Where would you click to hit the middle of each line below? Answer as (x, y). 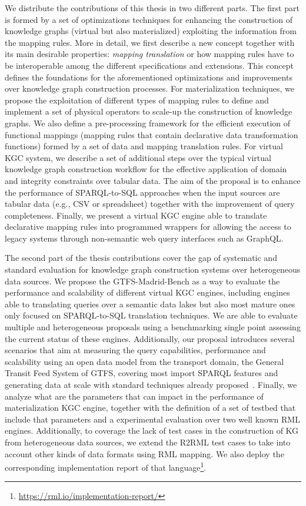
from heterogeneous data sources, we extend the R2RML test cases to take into (148, 442)
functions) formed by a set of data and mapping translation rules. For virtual (144, 146)
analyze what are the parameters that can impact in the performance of (134, 396)
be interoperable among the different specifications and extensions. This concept (149, 65)
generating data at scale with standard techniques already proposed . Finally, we (151, 384)
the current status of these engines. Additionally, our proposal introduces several (150, 338)
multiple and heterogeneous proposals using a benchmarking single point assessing (153, 327)
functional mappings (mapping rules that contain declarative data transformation (152, 134)
